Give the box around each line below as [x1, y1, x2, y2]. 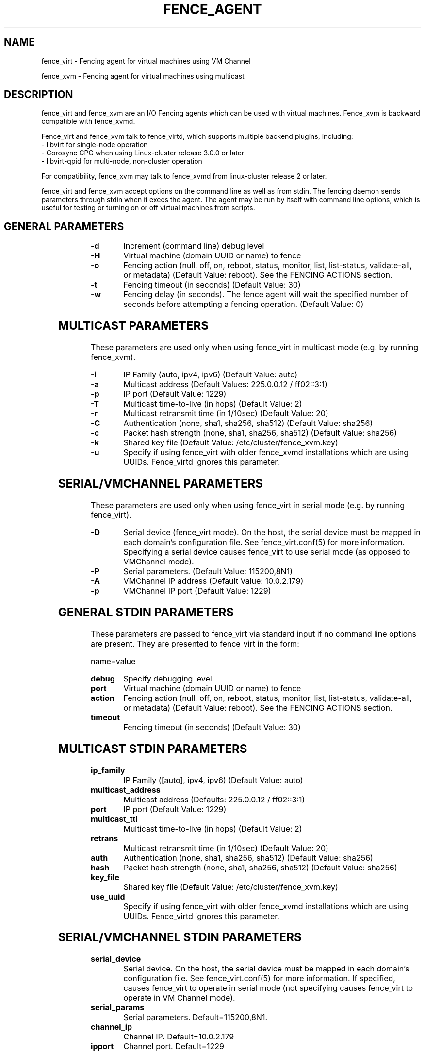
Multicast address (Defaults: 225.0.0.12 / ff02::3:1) [123, 794, 305, 804]
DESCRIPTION [4, 88, 73, 101]
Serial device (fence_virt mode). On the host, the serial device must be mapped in [123, 527, 421, 537]
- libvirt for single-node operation [41, 140, 148, 149]
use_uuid [91, 891, 125, 902]
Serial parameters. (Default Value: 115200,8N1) [123, 566, 293, 576]
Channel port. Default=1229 [123, 1041, 225, 1052]
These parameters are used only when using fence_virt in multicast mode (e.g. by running [91, 342, 418, 353]
